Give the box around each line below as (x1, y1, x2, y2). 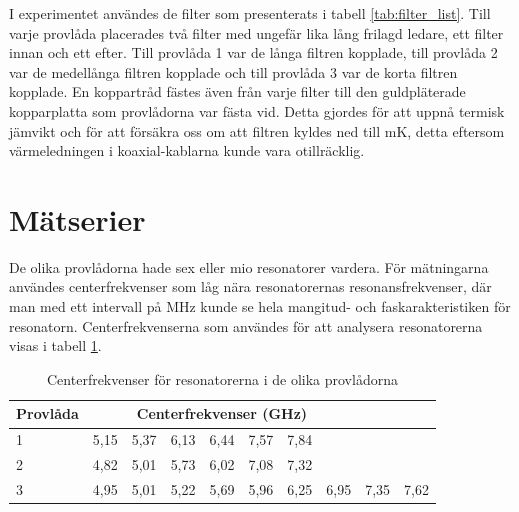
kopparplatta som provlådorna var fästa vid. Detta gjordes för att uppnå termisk (9, 100, 505, 121)
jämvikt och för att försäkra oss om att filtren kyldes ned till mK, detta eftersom (9, 120, 505, 141)
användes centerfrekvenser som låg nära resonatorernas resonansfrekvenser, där (9, 276, 492, 297)
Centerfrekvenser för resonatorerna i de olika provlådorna (47, 368, 398, 389)
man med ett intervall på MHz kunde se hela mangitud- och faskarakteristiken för (9, 296, 511, 317)
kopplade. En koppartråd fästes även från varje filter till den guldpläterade (9, 81, 466, 102)
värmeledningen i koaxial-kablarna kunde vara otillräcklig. (9, 140, 365, 161)
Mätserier (9, 198, 146, 239)
